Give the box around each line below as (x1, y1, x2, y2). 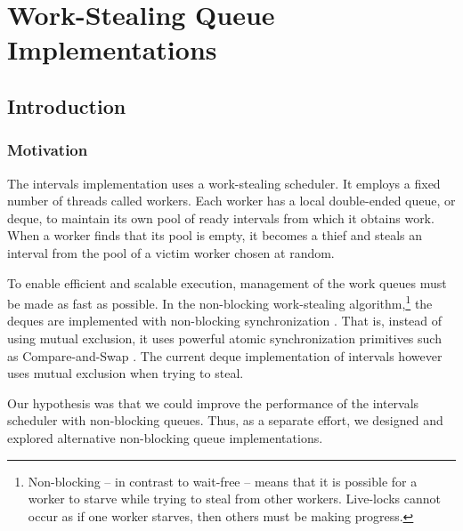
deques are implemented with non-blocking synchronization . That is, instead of (7, 311, 443, 330)
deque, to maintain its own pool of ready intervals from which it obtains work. (7, 208, 435, 227)
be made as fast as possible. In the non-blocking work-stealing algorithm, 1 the (7, 292, 433, 312)
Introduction (7, 92, 126, 119)
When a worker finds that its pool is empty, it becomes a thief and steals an (7, 226, 423, 245)
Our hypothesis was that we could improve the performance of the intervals (7, 393, 419, 412)
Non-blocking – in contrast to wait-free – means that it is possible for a (28, 471, 418, 490)
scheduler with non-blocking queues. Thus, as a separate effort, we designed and (7, 411, 443, 430)
